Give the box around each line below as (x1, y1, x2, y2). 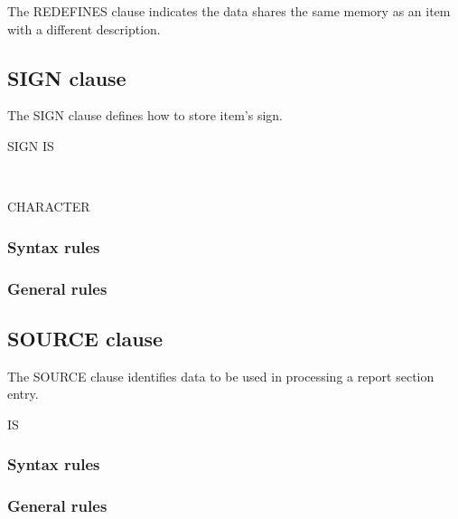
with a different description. (7, 19, 161, 38)
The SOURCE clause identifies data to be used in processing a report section (7, 366, 435, 385)
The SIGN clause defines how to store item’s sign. (7, 106, 283, 125)
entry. (7, 384, 39, 403)
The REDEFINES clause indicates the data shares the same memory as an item (7, 2, 451, 20)
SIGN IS (7, 136, 54, 155)
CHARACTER (7, 197, 90, 216)
